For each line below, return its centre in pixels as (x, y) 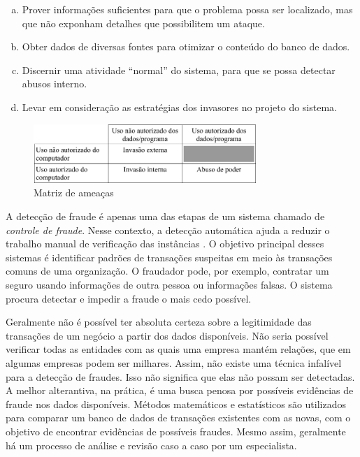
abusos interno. (55, 84)
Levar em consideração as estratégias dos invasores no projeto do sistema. (179, 107)
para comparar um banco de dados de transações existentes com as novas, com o (178, 418)
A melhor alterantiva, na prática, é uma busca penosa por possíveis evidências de (180, 390)
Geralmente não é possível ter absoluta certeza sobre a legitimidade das (159, 322)
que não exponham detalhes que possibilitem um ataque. (143, 23)
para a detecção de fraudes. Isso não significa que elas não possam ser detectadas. (180, 376)
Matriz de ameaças (74, 193)
